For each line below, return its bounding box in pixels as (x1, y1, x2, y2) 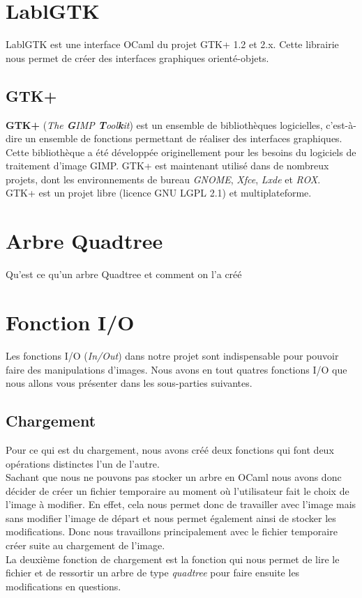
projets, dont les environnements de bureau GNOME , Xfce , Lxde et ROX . (6, 171, 321, 186)
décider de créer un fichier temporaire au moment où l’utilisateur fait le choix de (6, 483, 349, 498)
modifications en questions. (6, 578, 121, 593)
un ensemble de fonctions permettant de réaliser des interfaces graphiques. (25, 131, 342, 146)
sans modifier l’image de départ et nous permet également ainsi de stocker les (6, 510, 336, 525)
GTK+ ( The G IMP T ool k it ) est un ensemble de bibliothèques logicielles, (6, 117, 323, 132)
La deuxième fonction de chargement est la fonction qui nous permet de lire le (6, 551, 340, 566)
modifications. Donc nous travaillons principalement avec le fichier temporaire (6, 524, 338, 539)
